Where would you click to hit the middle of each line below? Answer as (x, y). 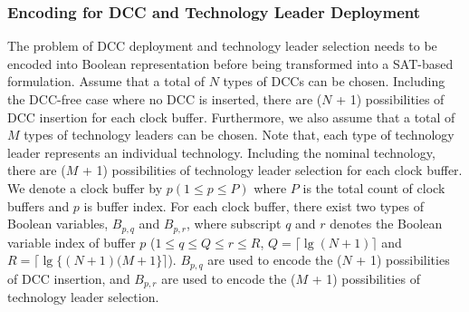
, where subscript (234, 224)
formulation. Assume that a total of (106, 81)
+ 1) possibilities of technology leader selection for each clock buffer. (272, 170)
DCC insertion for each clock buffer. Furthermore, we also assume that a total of (231, 117)
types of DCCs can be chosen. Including (334, 81)
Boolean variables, (58, 224)
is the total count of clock (374, 187)
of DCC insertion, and (69, 278)
